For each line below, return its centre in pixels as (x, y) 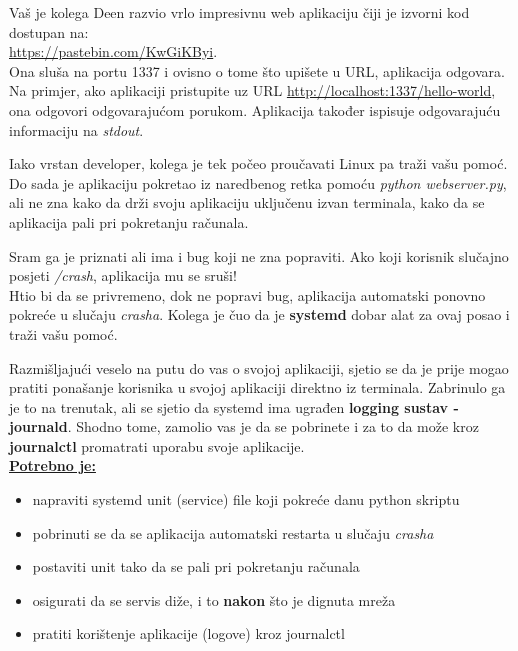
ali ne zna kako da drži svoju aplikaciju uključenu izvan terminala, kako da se (247, 202)
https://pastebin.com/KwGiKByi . (113, 51)
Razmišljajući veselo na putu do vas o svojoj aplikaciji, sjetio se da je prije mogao (259, 367)
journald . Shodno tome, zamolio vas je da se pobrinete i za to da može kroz (244, 426)
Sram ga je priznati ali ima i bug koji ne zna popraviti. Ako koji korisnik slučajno (259, 255)
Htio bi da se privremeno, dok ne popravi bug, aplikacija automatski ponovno (247, 294)
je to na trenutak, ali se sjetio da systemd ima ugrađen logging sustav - (234, 406)
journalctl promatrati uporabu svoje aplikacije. (157, 445)
